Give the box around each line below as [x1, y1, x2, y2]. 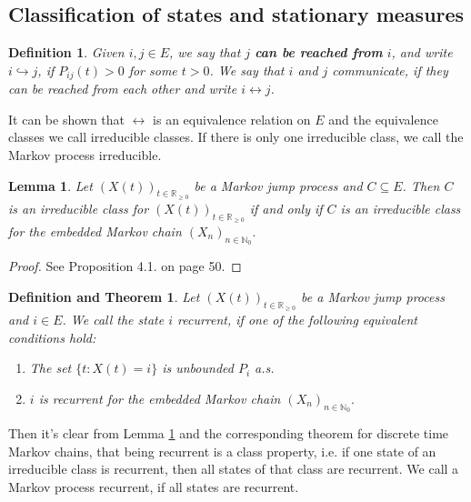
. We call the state [62, 310, 165, 329]
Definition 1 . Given [8, 43, 125, 62]
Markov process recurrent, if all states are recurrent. [8, 477, 299, 496]
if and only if [249, 198, 323, 217]
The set [29, 358, 72, 377]
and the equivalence [328, 109, 438, 128]
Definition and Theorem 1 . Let [8, 286, 200, 306]
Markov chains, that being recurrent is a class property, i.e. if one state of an [8, 441, 436, 460]
